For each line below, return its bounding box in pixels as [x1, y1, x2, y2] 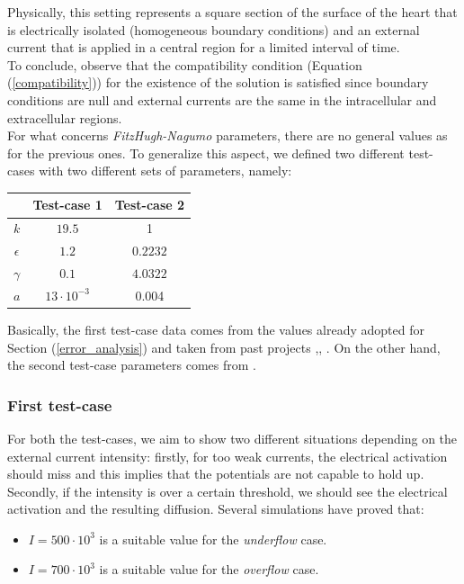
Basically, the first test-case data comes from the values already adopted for [7, 319, 424, 338]
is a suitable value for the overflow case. [99, 560, 319, 579]
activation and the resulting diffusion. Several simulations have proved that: [7, 499, 424, 518]
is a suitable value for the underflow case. [99, 529, 327, 548]
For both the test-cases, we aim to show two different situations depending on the [7, 428, 458, 447]
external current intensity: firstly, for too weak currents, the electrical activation [7, 446, 448, 465]
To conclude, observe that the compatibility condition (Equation [7, 55, 362, 74]
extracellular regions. [7, 108, 122, 127]
